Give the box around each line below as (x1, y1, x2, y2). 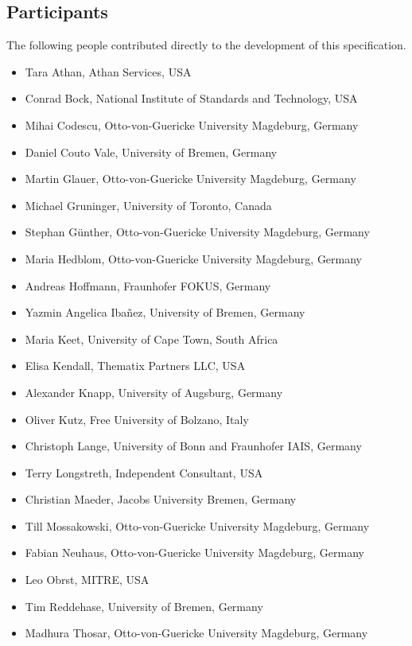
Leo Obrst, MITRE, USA (25, 571, 150, 588)
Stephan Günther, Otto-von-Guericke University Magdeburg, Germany (25, 224, 370, 240)
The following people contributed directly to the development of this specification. (6, 37, 406, 53)
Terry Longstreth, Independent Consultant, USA (25, 464, 263, 481)
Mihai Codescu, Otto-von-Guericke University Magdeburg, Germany (25, 116, 359, 133)
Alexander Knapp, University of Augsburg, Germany (25, 383, 283, 400)
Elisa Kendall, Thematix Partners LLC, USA (25, 357, 246, 374)
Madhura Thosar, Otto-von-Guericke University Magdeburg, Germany (25, 625, 368, 641)
